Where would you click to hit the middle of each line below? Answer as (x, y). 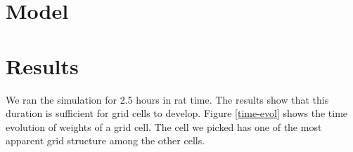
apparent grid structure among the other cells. (105, 140)
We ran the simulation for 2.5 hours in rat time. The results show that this (167, 99)
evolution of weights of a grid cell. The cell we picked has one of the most (164, 126)
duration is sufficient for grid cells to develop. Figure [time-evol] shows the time (177, 113)
